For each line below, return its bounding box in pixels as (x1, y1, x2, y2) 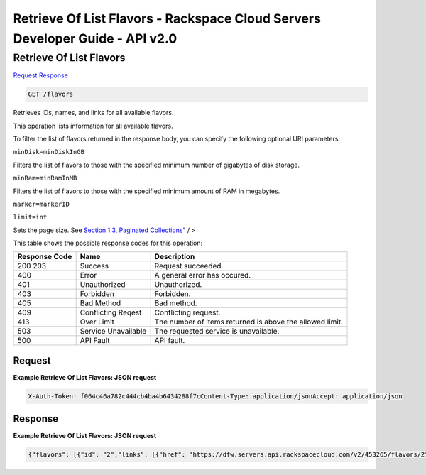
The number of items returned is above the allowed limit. (154, 317, 344, 327)
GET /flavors (28, 90, 74, 99)
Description (154, 252, 195, 262)
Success (80, 261, 109, 271)
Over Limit (80, 317, 115, 327)
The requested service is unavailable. (154, 327, 280, 337)
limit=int (13, 213, 48, 222)
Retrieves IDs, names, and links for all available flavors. (13, 109, 174, 117)
